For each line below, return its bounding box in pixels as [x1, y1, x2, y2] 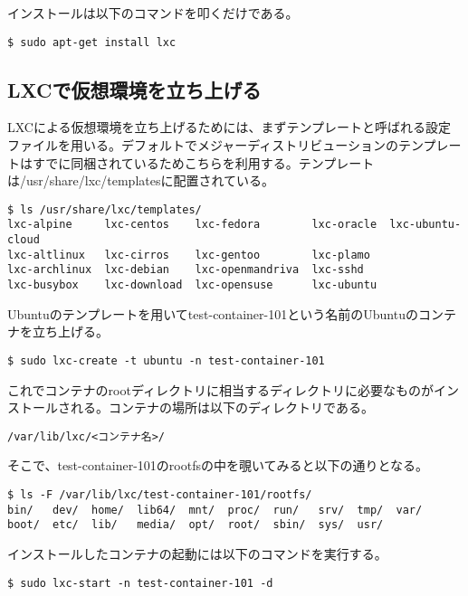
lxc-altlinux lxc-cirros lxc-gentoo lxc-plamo [7, 248, 370, 261]
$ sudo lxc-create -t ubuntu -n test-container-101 [7, 354, 325, 367]
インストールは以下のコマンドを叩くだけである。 [7, 4, 299, 22]
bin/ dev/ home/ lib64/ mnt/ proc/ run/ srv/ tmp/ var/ [7, 503, 423, 516]
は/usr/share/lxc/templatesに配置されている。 [7, 171, 275, 190]
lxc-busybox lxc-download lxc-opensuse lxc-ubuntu [7, 279, 377, 292]
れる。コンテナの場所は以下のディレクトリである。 [70, 398, 374, 417]
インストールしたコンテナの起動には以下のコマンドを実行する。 [7, 544, 387, 563]
